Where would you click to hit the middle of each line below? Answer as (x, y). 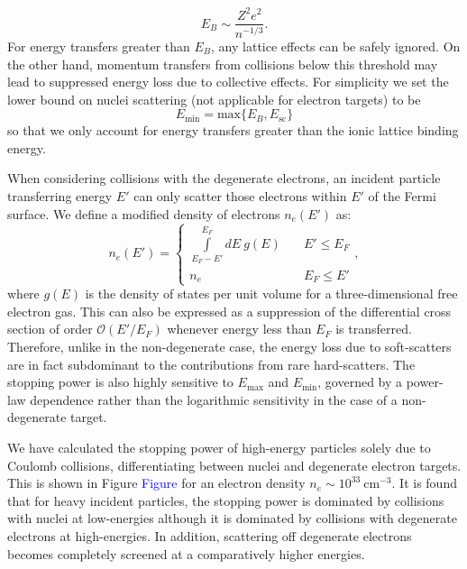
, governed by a (360, 382)
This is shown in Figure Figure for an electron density (156, 483)
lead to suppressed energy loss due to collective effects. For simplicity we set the (228, 82)
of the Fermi (402, 196)
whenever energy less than (239, 329)
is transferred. (374, 329)
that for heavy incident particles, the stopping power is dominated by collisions (226, 500)
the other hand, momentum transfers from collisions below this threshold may (223, 64)
